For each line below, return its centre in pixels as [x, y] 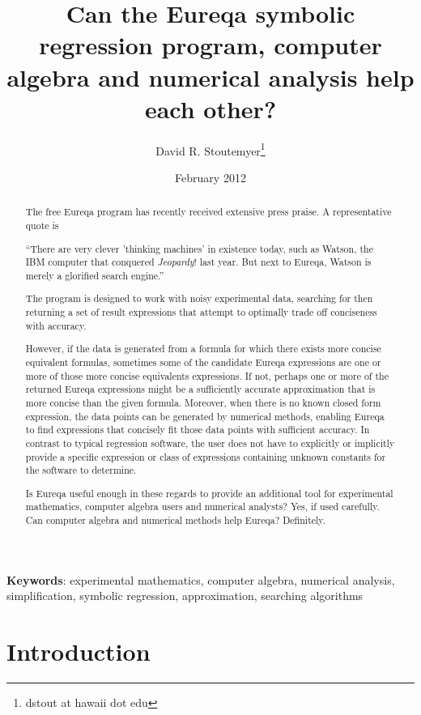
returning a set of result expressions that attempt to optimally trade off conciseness [201, 312]
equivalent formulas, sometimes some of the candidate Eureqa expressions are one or [203, 362]
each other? [210, 108]
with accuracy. [56, 325]
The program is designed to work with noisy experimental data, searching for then [199, 298]
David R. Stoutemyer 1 [210, 149]
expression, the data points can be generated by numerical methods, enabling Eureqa [205, 416]
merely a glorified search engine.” [95, 275]
